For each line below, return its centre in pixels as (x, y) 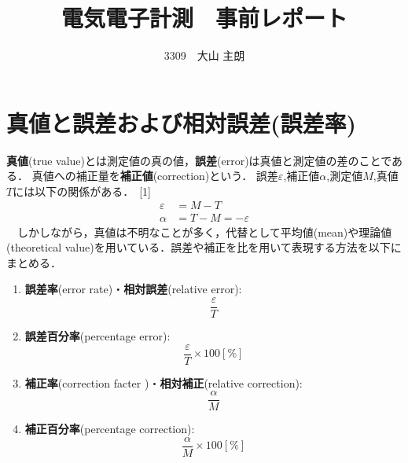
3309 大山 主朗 (204, 55)
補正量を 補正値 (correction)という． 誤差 (177, 176)
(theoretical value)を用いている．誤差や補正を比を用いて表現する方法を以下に (204, 247)
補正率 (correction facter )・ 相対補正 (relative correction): (164, 382)
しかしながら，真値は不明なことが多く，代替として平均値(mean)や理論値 (204, 231)
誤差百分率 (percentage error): (97, 335)
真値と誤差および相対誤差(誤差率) (182, 122)
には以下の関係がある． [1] (82, 191)
